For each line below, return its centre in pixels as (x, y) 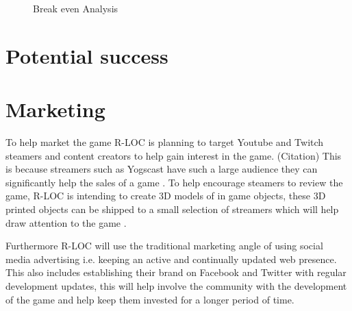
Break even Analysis (76, 8)
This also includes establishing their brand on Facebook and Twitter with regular (176, 272)
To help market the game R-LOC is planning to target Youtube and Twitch (165, 142)
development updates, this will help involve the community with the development (176, 286)
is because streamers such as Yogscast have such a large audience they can (162, 169)
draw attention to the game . (66, 222)
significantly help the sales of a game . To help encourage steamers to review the (174, 182)
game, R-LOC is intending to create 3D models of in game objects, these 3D (166, 196)
